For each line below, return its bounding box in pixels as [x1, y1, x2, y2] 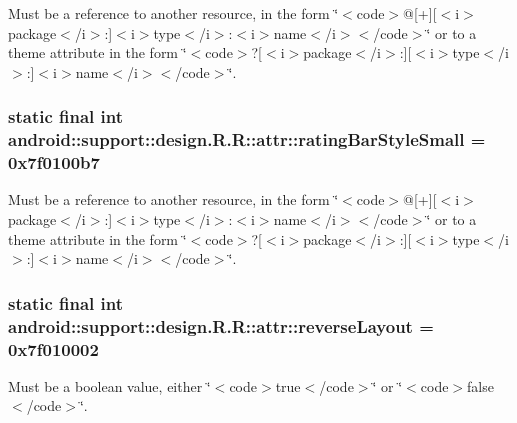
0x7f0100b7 [8, 150, 100, 175]
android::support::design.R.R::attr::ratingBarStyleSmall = [8, 127, 486, 152]
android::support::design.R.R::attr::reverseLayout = [8, 313, 434, 338]
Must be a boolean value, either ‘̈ [8, 375, 211, 396]
